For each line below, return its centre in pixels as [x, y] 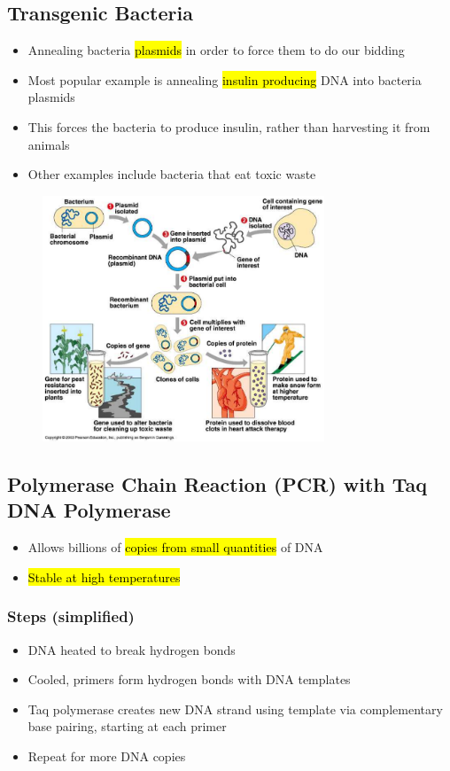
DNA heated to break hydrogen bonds [132, 649]
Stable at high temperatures [104, 576]
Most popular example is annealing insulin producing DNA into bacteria [225, 79]
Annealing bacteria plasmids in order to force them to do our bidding [216, 50]
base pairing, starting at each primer [127, 726]
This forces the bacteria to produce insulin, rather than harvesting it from [229, 126]
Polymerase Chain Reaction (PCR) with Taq [217, 484]
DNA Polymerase [89, 510]
